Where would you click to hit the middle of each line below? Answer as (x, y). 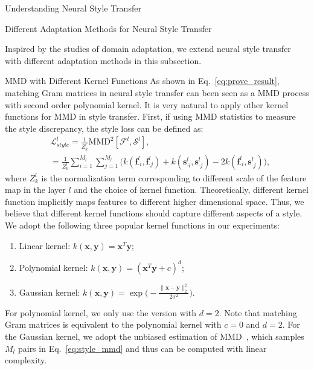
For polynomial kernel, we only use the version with (101, 312)
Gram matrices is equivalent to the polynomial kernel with (113, 324)
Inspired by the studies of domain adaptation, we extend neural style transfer (148, 49)
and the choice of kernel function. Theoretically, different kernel (191, 190)
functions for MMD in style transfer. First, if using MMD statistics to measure (150, 116)
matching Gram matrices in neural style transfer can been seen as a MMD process (157, 92)
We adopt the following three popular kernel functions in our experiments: (143, 225)
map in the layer (35, 190)
